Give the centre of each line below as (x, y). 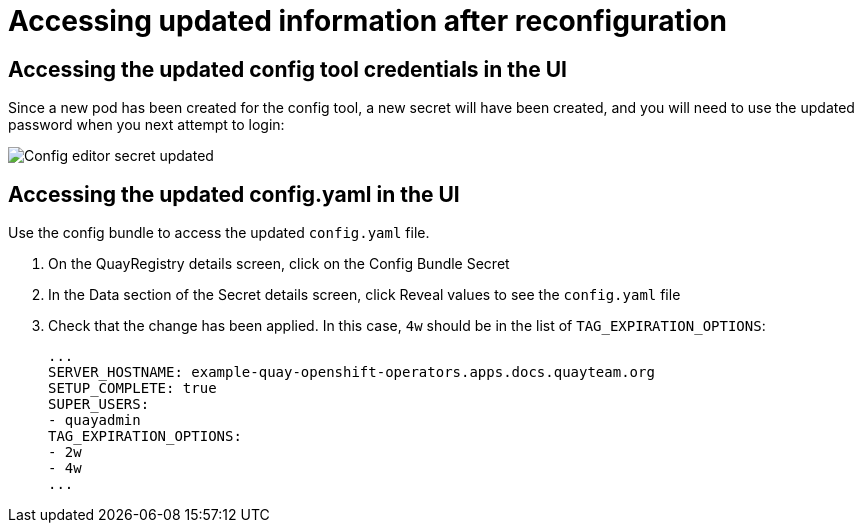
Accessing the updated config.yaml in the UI (234, 194)
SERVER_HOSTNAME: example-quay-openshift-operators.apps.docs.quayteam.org (351, 372)
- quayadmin (94, 420)
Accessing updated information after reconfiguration (368, 21)
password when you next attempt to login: (146, 125)
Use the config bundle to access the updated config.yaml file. (219, 233)
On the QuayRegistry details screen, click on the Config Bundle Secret (279, 264)
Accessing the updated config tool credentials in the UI (287, 69)
